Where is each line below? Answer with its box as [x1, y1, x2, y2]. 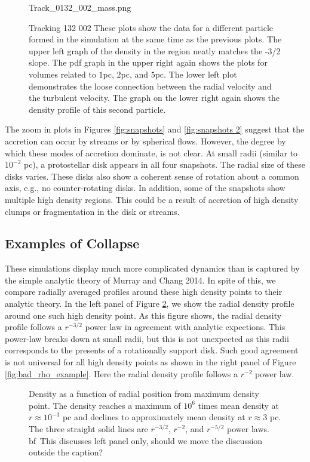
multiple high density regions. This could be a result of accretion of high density [5, 193, 299, 205]
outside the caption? [29, 446, 103, 458]
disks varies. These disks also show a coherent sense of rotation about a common [5, 170, 299, 182]
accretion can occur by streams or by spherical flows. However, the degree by [5, 134, 286, 147]
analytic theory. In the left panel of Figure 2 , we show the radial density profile [5, 297, 294, 310]
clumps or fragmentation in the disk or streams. [5, 205, 180, 217]
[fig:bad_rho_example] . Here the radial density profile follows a [5, 367, 238, 380]
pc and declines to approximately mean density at [62, 411, 245, 423]
